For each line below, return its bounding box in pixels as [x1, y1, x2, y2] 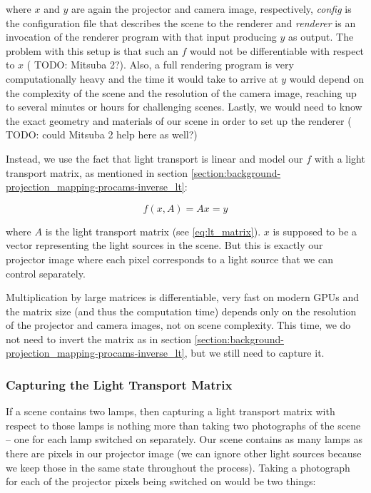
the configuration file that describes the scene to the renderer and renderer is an [6, 15, 356, 30]
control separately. [6, 265, 86, 280]
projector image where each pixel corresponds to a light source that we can [6, 251, 333, 266]
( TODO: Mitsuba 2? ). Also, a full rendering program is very [26, 57, 294, 72]
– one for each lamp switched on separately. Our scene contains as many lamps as [6, 432, 362, 447]
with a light [314, 151, 365, 166]
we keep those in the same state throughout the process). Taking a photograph [6, 459, 350, 474]
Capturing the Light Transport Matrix [6, 375, 233, 393]
